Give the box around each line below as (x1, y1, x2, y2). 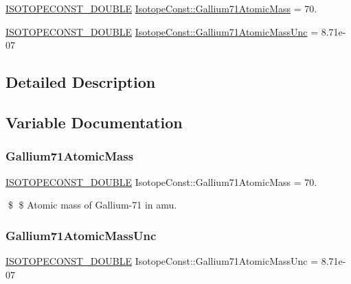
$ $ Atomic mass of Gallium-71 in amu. (8, 198, 177, 212)
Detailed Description (5, 71, 156, 93)
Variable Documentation (5, 111, 183, 132)
